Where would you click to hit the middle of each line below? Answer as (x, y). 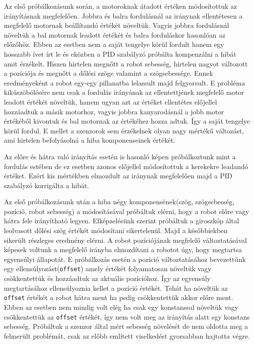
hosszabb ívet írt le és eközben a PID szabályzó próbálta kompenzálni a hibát (120, 54)
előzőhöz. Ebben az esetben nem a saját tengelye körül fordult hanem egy (114, 44)
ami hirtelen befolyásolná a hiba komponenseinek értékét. (90, 140)
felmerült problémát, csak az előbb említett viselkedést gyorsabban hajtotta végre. (127, 335)
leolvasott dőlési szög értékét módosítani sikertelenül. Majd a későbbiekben (116, 230)
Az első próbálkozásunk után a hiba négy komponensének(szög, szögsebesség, (119, 202)
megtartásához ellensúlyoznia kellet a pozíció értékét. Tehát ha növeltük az (116, 288)
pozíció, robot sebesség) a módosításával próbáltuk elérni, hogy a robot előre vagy (127, 211)
